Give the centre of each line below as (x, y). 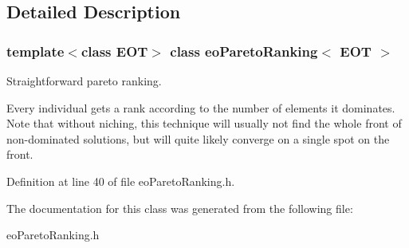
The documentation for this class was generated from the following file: (180, 208)
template (35, 51)
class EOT (114, 51)
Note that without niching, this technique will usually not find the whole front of (204, 123)
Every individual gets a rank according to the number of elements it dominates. (201, 107)
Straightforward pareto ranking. (84, 81)
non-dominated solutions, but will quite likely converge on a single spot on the (198, 138)
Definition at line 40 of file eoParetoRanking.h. (121, 181)
